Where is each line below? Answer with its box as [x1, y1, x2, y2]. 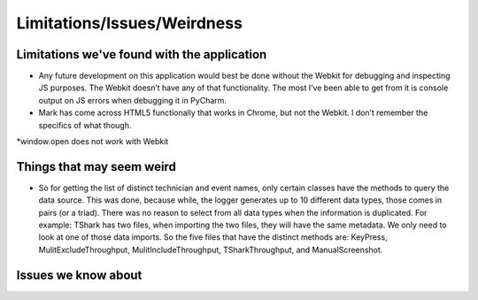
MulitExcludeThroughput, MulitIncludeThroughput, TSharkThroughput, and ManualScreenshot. [38, 244, 383, 255]
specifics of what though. [38, 119, 132, 130]
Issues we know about [16, 267, 143, 282]
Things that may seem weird [16, 159, 177, 174]
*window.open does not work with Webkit [16, 136, 169, 147]
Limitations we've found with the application [16, 47, 267, 62]
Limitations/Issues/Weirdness [16, 13, 243, 33]
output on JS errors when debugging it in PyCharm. [38, 95, 227, 105]
